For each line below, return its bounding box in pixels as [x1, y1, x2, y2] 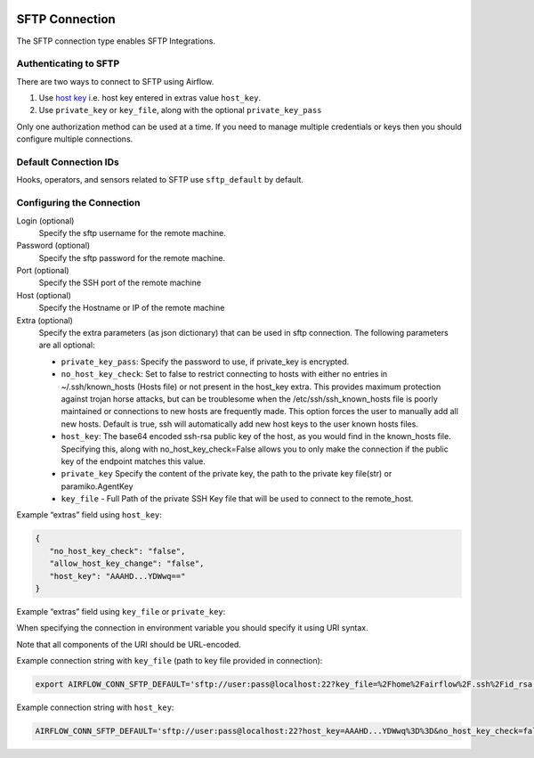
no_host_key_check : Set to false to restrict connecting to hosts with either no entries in [61, 369, 388, 379]
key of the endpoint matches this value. [61, 455, 206, 467]
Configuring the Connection [16, 197, 141, 209]
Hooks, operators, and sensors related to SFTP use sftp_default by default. [16, 175, 304, 185]
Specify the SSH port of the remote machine [38, 277, 202, 289]
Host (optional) [16, 289, 71, 300]
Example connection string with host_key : [16, 702, 174, 713]
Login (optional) [16, 215, 75, 226]
